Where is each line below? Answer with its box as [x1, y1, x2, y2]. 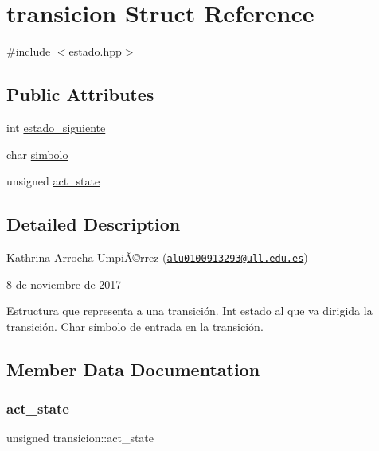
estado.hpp [68, 43, 122, 60]
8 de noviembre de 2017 [6, 275, 122, 292]
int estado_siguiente [6, 119, 106, 135]
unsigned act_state [6, 173, 100, 189]
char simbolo [6, 146, 68, 162]
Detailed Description [6, 212, 181, 236]
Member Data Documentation [6, 356, 260, 381]
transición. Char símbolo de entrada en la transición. [6, 317, 264, 334]
